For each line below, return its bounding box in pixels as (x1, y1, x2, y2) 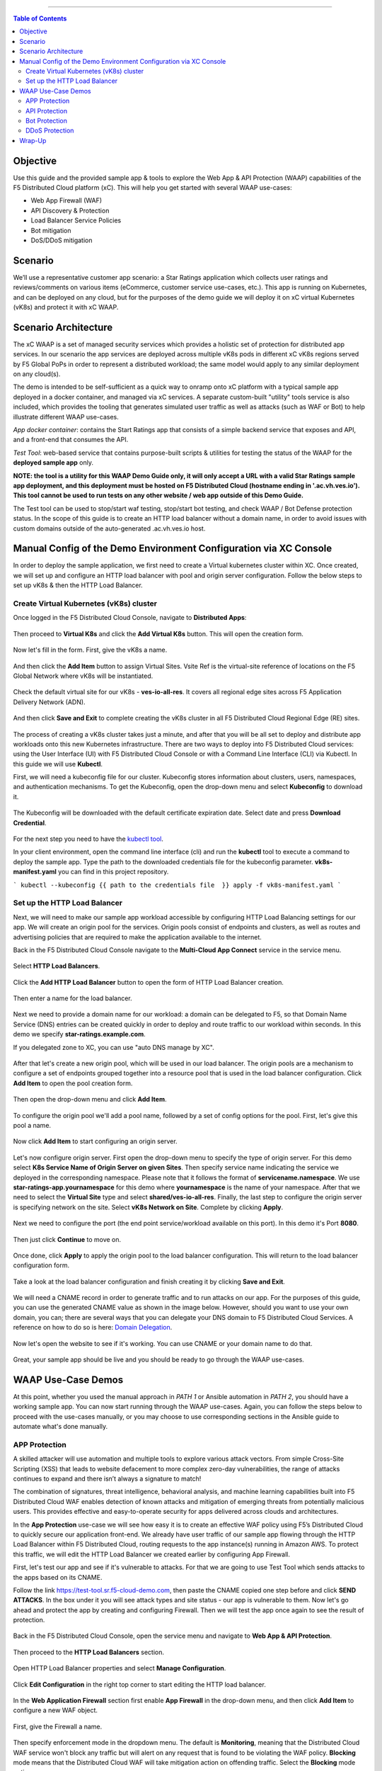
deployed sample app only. (13, 458, 93, 467)
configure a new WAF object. (13, 1706, 98, 1714)
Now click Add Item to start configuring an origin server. (13, 1137, 178, 1145)
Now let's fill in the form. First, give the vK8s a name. (13, 645, 168, 655)
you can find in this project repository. (57, 868, 169, 876)
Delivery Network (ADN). (13, 698, 86, 706)
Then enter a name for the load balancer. (13, 994, 132, 1002)
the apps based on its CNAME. (13, 1573, 103, 1581)
